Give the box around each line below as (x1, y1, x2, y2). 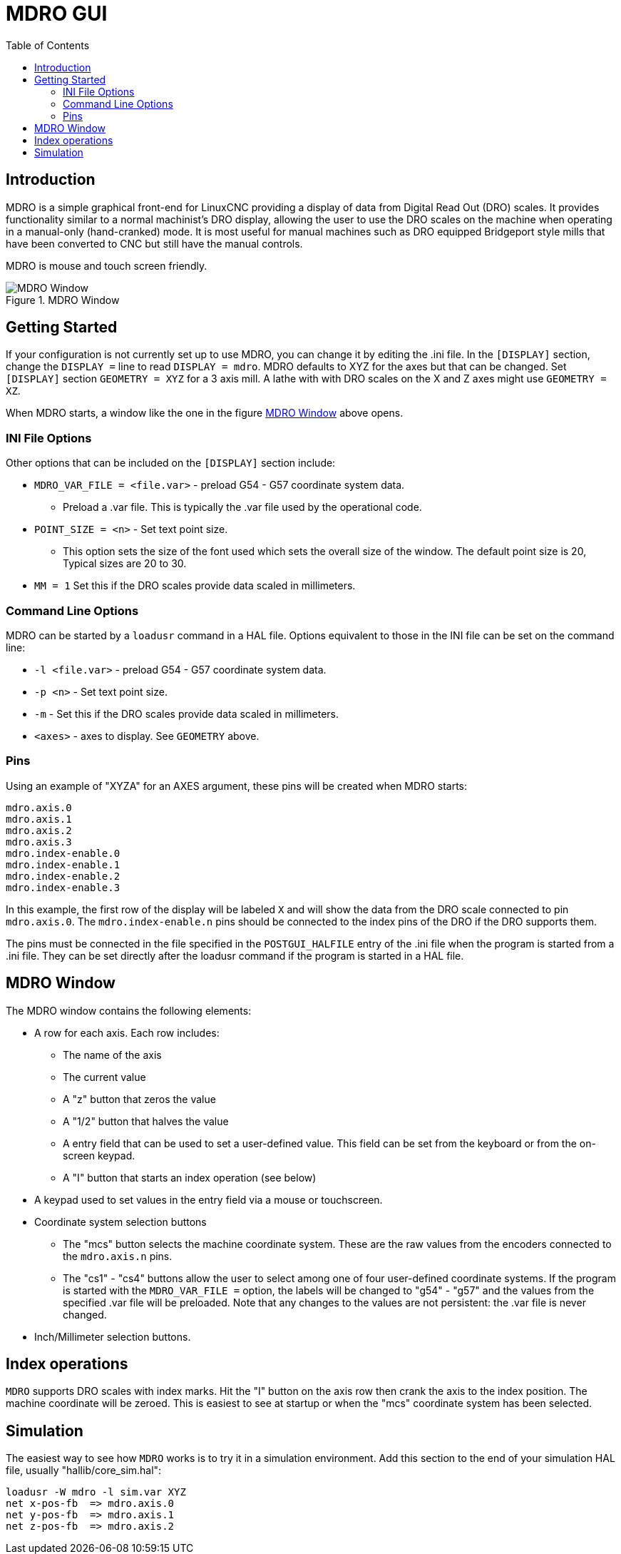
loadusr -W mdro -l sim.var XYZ (6, 1486, 186, 1498)
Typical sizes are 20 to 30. (63, 557, 187, 570)
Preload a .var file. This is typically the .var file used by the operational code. (63, 501, 422, 514)
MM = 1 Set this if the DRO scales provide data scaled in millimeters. (34, 579, 356, 592)
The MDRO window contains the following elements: (6, 1004, 252, 1017)
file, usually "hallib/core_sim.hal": (6, 1464, 162, 1477)
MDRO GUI (6, 1, 108, 26)
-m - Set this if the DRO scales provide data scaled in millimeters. (34, 707, 339, 720)
